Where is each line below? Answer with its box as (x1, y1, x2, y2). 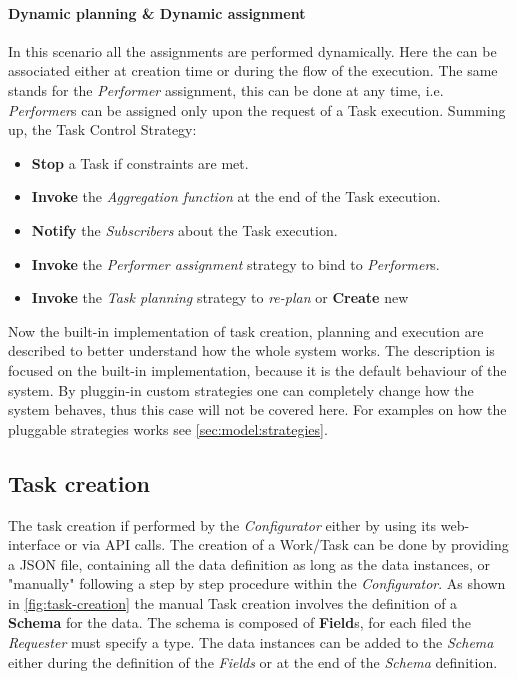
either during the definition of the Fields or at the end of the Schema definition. (8, 651, 498, 672)
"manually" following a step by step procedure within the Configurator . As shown (8, 573, 506, 594)
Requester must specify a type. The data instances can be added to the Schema (8, 632, 494, 653)
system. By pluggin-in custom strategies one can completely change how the (8, 379, 474, 400)
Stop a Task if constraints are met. (31, 152, 249, 173)
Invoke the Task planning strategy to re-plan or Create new (31, 287, 409, 308)
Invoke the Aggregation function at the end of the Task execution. (31, 186, 441, 207)
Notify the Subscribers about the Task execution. (31, 219, 338, 240)
